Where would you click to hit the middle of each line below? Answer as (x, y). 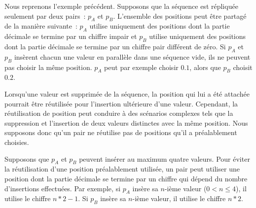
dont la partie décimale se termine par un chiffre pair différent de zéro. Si (115, 46)
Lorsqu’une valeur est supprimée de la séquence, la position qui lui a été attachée (127, 93)
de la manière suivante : (41, 26)
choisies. (17, 142)
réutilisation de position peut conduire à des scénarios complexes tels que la (119, 113)
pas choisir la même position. (48, 67)
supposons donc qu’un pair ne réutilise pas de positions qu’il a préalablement (121, 132)
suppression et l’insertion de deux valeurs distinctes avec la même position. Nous (126, 122)
